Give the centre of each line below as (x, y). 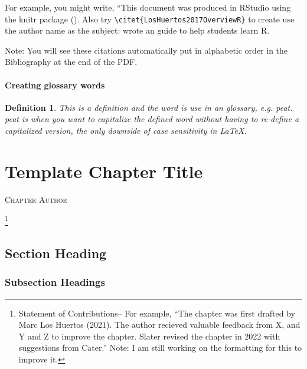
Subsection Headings (55, 282)
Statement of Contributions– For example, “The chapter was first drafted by (157, 313)
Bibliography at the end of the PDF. (71, 62)
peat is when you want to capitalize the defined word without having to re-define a (152, 119)
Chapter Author (36, 199)
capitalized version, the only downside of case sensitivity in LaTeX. (126, 131)
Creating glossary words (55, 85)
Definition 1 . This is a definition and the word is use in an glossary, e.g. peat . (149, 107)
